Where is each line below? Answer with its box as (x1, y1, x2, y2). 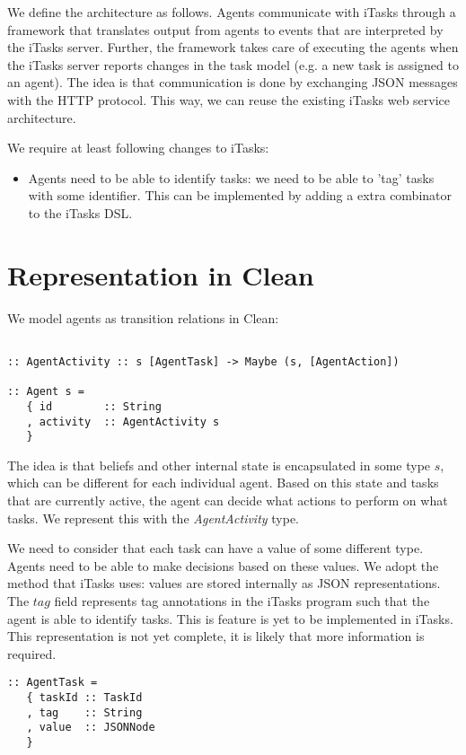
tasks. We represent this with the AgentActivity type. (7, 508, 300, 527)
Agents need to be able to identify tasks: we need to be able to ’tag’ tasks (28, 168, 435, 187)
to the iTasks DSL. (28, 203, 133, 222)
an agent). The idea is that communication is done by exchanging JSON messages (7, 73, 458, 92)
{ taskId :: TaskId (26, 691, 143, 705)
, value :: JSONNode (26, 721, 155, 734)
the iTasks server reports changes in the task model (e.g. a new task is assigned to (7, 55, 459, 74)
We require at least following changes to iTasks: (7, 138, 269, 157)
